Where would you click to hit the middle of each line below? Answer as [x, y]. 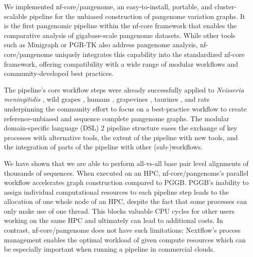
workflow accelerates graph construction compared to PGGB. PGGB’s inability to [126, 182]
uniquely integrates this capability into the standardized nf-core [150, 54]
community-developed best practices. [59, 73]
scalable [16, 16]
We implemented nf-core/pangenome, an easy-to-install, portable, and [108, 6]
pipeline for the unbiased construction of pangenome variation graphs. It [137, 16]
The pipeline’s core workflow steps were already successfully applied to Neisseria [124, 89]
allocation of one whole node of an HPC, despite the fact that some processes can [126, 201]
